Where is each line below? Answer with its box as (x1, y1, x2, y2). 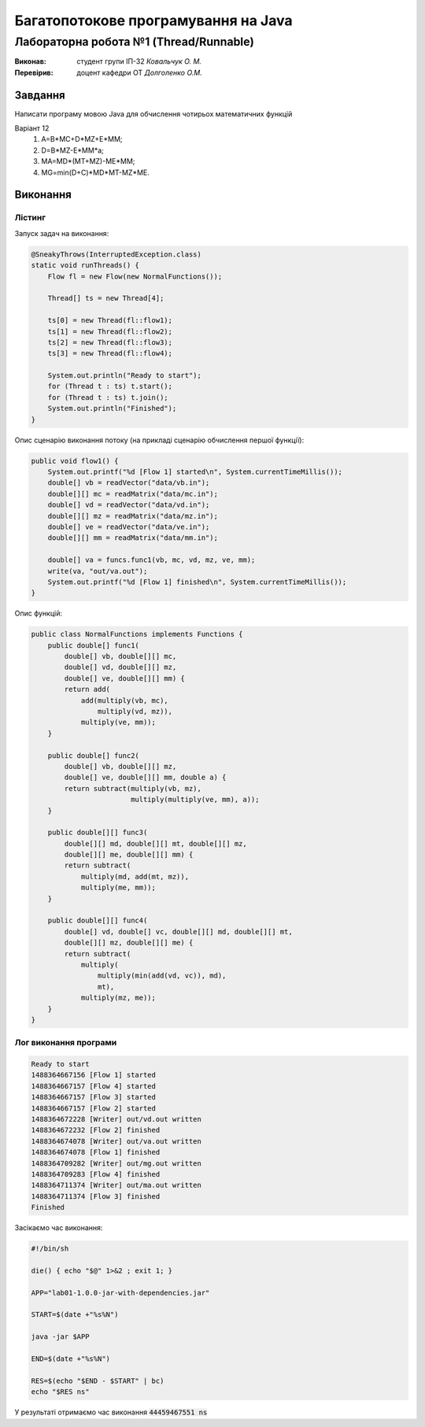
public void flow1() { (31, 457, 119, 465)
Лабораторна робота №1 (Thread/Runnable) (14, 35, 255, 49)
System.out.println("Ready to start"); (47, 371, 202, 380)
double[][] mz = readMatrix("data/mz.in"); (47, 512, 218, 520)
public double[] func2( (47, 751, 139, 760)
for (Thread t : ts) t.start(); (47, 382, 173, 391)
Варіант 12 (14, 124, 50, 133)
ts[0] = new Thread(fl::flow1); (47, 316, 173, 325)
